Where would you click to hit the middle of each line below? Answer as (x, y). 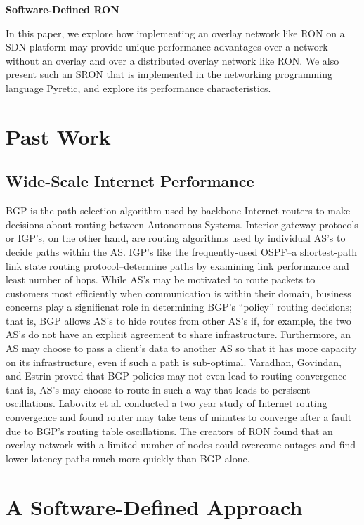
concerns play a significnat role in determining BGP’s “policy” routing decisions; (179, 307)
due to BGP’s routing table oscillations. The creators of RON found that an (169, 430)
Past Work (58, 136)
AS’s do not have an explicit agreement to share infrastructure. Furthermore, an (178, 334)
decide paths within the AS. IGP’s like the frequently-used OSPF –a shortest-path (182, 251)
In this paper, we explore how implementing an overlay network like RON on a (175, 33)
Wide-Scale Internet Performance (130, 181)
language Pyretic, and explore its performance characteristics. (138, 87)
